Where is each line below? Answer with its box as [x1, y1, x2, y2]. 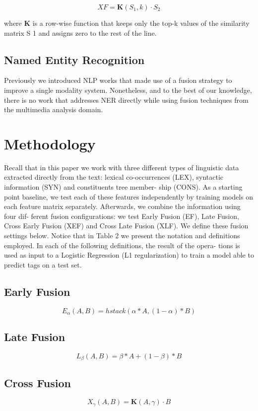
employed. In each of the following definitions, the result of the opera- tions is [4, 240, 240, 250]
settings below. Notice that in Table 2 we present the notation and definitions [4, 230, 240, 241]
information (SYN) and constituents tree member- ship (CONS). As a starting [4, 182, 243, 192]
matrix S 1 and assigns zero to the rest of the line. [4, 27, 157, 38]
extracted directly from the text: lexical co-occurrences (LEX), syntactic [4, 172, 224, 182]
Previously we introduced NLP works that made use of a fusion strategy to [4, 75, 232, 85]
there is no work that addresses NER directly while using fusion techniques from [4, 94, 249, 105]
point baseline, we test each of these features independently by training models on [4, 191, 254, 202]
